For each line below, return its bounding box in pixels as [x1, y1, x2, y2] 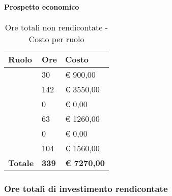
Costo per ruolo [28, 32, 84, 45]
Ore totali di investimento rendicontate [4, 182, 168, 194]
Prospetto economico [4, 1, 79, 12]
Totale [8, 156, 34, 169]
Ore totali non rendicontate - [5, 21, 108, 33]
